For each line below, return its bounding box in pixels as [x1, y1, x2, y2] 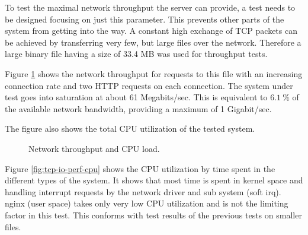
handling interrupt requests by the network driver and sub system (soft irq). [5, 185, 281, 198]
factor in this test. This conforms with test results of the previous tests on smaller [5, 208, 302, 221]
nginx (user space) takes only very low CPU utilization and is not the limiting [5, 197, 288, 209]
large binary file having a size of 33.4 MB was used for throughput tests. [5, 47, 268, 60]
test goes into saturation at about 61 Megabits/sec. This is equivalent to [5, 91, 268, 103]
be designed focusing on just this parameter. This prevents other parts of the [5, 12, 284, 25]
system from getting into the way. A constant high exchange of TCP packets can [5, 24, 297, 37]
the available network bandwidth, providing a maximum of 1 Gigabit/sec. [5, 102, 272, 115]
